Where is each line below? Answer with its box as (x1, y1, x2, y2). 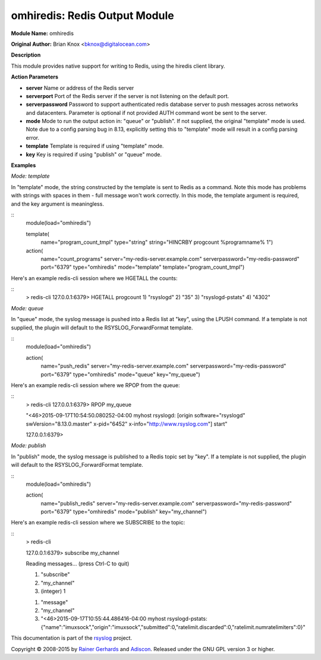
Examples (11, 162, 36, 169)
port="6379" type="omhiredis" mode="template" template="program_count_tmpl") (40, 263, 245, 271)
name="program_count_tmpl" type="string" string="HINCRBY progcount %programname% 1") (40, 238, 273, 246)
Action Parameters (11, 73, 59, 80)
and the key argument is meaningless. (11, 200, 104, 208)
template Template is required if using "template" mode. (26, 143, 164, 150)
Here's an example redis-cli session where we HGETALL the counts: (11, 274, 178, 282)
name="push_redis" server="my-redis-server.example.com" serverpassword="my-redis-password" (40, 363, 287, 370)
